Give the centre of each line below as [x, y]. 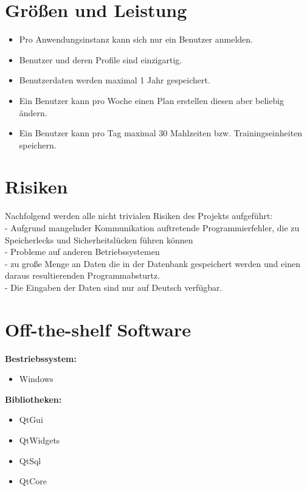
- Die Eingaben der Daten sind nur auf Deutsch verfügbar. [114, 287]
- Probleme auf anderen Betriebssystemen [82, 252]
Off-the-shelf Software [98, 329]
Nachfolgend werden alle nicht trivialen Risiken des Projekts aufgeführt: [139, 216]
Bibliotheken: [33, 399]
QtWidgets [40, 440]
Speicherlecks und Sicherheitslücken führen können [99, 239]
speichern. [38, 145]
